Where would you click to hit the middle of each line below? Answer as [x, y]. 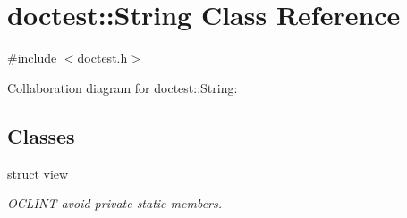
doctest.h [102, 58]
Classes [41, 135]
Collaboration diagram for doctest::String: [123, 87]
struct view [38, 173]
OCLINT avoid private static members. [115, 203]
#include [32, 58]
